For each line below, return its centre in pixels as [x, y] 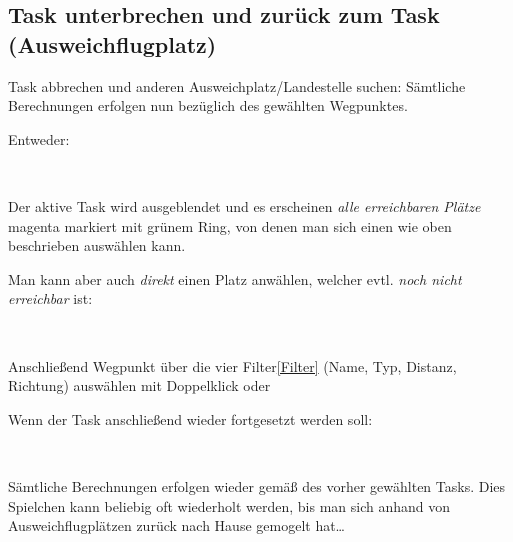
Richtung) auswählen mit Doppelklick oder [139, 385]
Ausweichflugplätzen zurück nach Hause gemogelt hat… [176, 525]
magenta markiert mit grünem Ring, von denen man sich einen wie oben [230, 225]
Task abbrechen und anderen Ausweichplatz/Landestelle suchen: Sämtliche [237, 85]
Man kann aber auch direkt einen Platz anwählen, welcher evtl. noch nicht [235, 278]
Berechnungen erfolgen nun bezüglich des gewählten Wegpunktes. [208, 105]
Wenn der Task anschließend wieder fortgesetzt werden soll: [190, 418]
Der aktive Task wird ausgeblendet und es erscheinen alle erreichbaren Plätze [244, 205]
